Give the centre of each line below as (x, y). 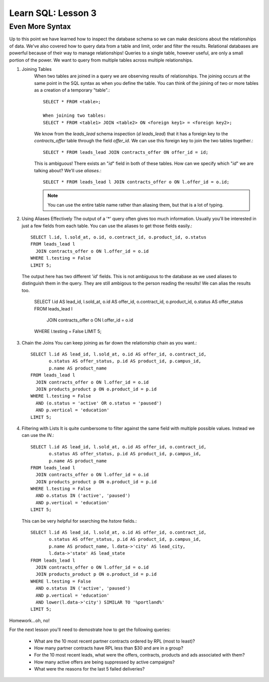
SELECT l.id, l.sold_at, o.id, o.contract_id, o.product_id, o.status (119, 237)
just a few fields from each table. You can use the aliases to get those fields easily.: (107, 226)
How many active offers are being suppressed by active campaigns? (104, 662)
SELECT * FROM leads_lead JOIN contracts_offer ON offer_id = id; (126, 152)
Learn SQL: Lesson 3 (53, 13)
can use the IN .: (38, 435)
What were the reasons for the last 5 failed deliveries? (89, 669)
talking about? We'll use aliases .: (68, 170)
